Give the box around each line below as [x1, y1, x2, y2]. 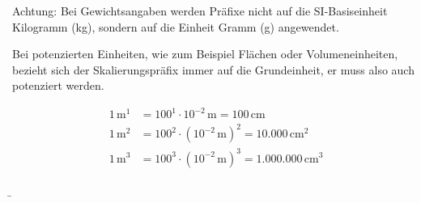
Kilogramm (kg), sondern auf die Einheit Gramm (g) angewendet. [12, 18, 339, 35]
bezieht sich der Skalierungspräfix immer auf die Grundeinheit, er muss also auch [12, 61, 415, 78]
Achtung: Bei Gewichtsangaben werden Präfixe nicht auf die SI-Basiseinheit [12, 2, 388, 19]
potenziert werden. [12, 77, 104, 94]
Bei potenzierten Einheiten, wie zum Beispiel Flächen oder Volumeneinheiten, [12, 45, 398, 62]
